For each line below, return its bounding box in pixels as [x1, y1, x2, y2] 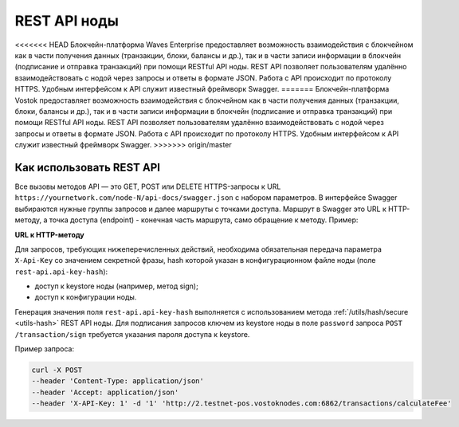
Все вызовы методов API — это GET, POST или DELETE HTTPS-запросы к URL [14, 182, 281, 191]
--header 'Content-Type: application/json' [31, 377, 205, 386]
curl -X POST [31, 366, 83, 374]
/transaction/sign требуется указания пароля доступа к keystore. [14, 329, 250, 339]
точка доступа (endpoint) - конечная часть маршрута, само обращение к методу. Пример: [49, 215, 359, 225]
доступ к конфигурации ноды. [34, 292, 137, 302]
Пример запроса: [14, 344, 75, 354]
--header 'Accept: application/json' [31, 387, 179, 397]
